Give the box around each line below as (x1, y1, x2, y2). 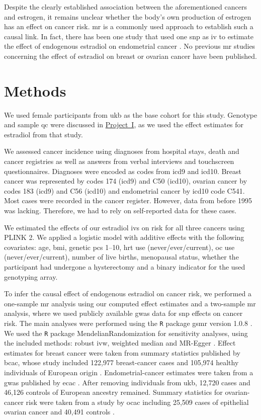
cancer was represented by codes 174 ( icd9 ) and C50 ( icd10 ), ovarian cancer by (4, 176, 247, 186)
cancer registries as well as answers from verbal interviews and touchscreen (4, 156, 234, 166)
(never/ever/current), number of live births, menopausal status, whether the (4, 251, 239, 262)
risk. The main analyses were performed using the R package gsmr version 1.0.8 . (4, 317, 252, 328)
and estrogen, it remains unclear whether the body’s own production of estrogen (4, 11, 251, 22)
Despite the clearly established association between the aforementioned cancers (4, 2, 247, 12)
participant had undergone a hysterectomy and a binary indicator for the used (4, 262, 245, 272)
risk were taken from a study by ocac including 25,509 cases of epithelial (26, 396, 249, 407)
